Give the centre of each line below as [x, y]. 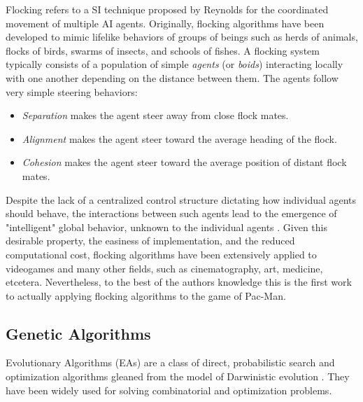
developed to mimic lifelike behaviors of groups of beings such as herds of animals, [182, 37]
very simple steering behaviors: [72, 91]
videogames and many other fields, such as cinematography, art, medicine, [164, 268]
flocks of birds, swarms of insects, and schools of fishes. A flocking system [163, 50]
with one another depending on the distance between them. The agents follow [172, 77]
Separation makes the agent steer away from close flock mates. [155, 115]
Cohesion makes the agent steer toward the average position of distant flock [184, 162]
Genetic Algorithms [78, 333]
